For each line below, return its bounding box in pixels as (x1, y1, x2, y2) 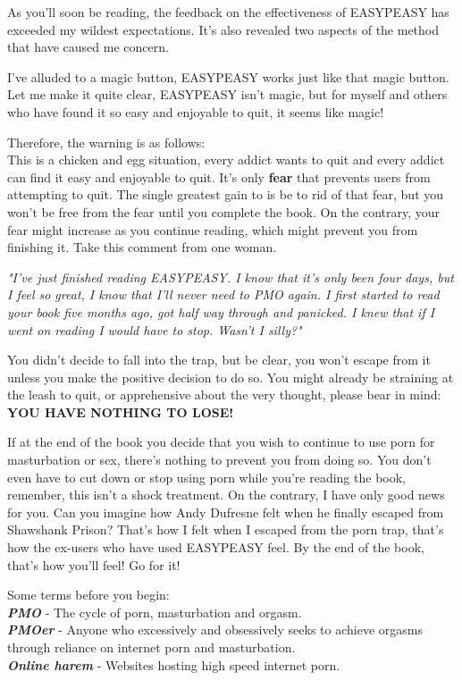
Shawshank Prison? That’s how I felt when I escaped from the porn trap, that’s (7, 520, 444, 539)
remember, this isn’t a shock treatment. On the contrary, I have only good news (7, 485, 445, 504)
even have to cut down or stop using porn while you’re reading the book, (7, 467, 406, 486)
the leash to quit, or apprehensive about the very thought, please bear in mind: (7, 385, 441, 404)
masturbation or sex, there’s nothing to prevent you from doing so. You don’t (7, 450, 432, 469)
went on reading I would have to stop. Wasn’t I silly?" (7, 320, 302, 339)
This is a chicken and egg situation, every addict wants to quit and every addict (7, 150, 445, 169)
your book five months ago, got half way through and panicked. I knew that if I (7, 302, 435, 321)
